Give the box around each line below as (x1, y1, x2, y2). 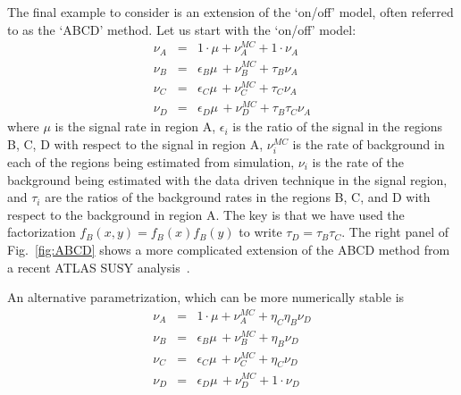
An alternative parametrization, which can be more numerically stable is (7, 288, 405, 307)
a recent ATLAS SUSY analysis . (7, 257, 190, 276)
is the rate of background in (292, 134, 445, 153)
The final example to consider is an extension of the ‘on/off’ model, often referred (7, 3, 454, 21)
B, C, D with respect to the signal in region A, (7, 134, 264, 153)
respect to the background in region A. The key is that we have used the (7, 205, 405, 223)
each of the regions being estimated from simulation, (7, 153, 295, 171)
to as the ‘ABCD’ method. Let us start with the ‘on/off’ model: (7, 20, 356, 38)
